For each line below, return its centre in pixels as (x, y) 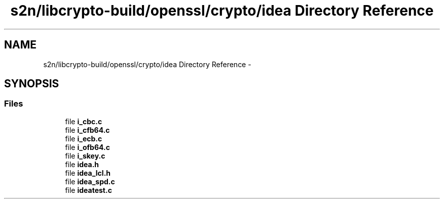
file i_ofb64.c (87, 147)
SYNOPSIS (32, 84)
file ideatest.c (88, 190)
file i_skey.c (85, 156)
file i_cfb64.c (87, 130)
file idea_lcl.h (88, 173)
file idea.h (82, 164)
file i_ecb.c (84, 138)
